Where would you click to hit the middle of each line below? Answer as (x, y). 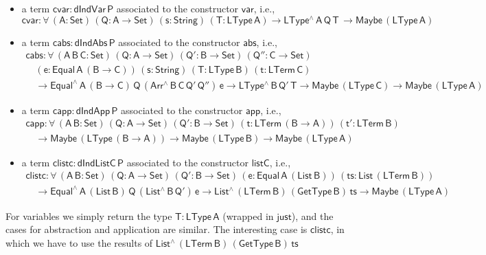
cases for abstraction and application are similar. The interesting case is (157, 229)
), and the (312, 215)
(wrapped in (248, 215)
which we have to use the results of (79, 242)
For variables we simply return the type (89, 215)
